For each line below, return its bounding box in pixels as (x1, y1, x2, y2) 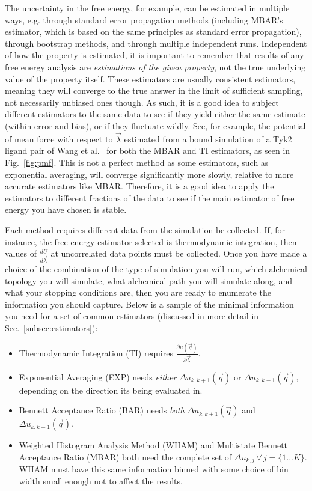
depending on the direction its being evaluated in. (19, 383, 203, 396)
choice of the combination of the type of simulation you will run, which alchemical (5, 262, 307, 275)
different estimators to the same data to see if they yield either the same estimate (5, 108, 305, 120)
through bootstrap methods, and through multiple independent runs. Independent (5, 37, 307, 49)
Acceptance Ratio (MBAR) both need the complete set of (19, 450, 232, 463)
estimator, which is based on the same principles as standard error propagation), (5, 25, 302, 38)
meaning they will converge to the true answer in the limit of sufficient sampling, (5, 84, 303, 97)
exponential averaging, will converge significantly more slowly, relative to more (5, 168, 294, 180)
